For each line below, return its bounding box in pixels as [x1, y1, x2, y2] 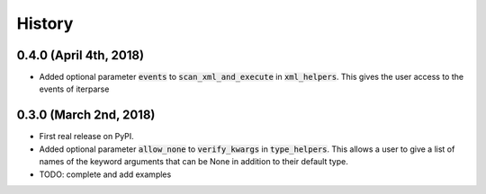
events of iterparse [39, 84, 110, 94]
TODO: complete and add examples [39, 169, 172, 180]
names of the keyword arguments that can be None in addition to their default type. [39, 156, 348, 167]
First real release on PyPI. [39, 131, 134, 142]
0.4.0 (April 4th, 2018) [16, 48, 144, 63]
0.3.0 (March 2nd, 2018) [16, 108, 156, 123]
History [16, 13, 74, 33]
